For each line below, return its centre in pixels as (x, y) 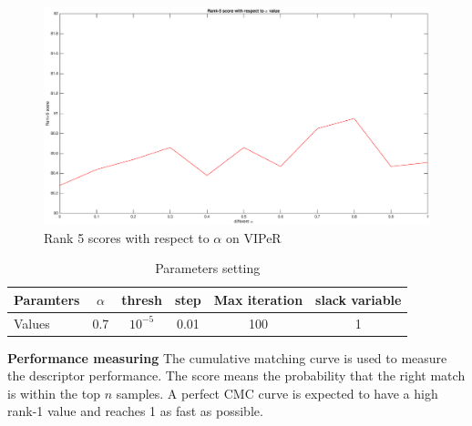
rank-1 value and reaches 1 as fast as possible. (135, 411)
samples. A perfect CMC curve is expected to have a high (277, 393)
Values (32, 323)
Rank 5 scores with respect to (127, 237)
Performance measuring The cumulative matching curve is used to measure (227, 357)
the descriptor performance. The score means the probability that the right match (236, 375)
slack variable (359, 299)
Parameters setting (208, 268)
